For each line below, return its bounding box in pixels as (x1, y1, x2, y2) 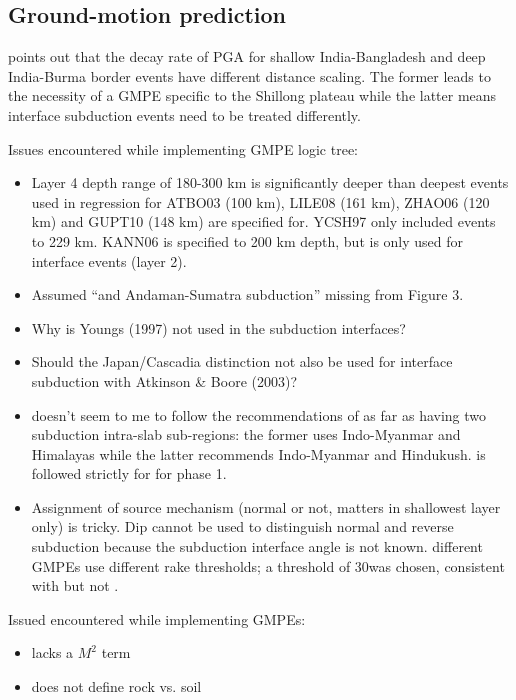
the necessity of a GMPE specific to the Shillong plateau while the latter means (8, 85, 497, 106)
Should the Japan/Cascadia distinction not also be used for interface (31, 351, 453, 372)
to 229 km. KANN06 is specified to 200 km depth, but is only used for (31, 230, 464, 251)
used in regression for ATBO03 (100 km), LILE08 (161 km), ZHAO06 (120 (31, 191, 490, 212)
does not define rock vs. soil (31, 676, 202, 697)
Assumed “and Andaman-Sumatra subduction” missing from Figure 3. (31, 284, 464, 305)
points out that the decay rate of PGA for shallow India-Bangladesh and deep (8, 46, 486, 67)
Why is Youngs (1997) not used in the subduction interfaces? (31, 317, 406, 338)
